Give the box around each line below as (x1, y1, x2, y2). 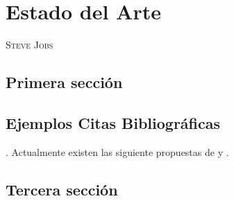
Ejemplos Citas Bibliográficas (6, 112, 221, 133)
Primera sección (6, 71, 123, 93)
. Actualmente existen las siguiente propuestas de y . (6, 144, 229, 159)
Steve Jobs (6, 37, 53, 52)
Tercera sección (6, 178, 118, 200)
